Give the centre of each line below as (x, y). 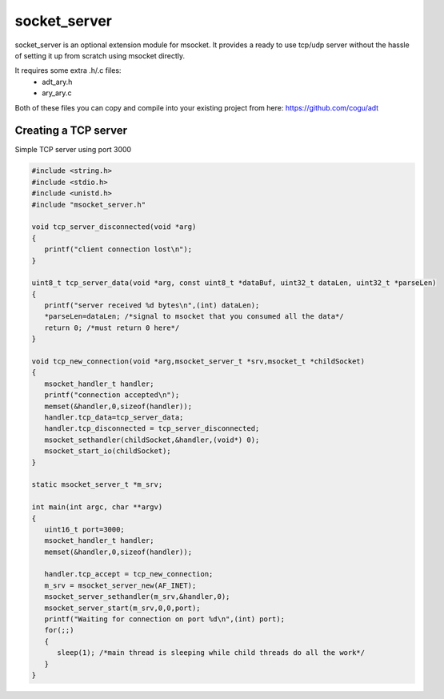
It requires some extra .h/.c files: (68, 70)
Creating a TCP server (71, 131)
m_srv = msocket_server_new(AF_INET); (120, 585)
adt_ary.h (57, 82)
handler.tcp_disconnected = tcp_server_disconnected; (152, 429)
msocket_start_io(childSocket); (108, 451)
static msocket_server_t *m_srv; (97, 485)
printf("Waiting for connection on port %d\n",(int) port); (165, 619)
